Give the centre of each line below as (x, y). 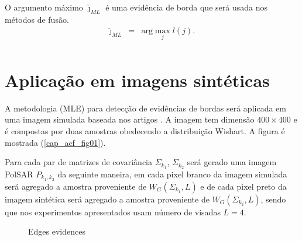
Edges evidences (57, 231)
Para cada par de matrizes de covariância (79, 162)
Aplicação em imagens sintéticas (137, 80)
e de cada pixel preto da (243, 186)
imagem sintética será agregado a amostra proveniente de (107, 199)
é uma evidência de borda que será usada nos (186, 7)
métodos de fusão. (37, 19)
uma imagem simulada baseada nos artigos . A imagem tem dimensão (130, 119)
